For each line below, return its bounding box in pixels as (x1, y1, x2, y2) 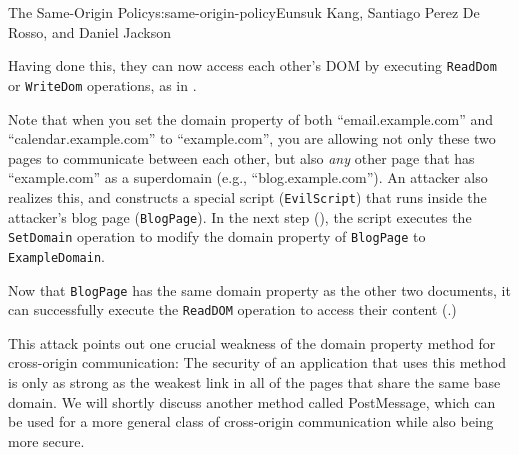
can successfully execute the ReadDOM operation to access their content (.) (8, 299, 457, 320)
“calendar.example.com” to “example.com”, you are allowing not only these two (8, 128, 496, 149)
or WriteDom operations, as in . (8, 74, 197, 95)
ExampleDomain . (8, 245, 105, 266)
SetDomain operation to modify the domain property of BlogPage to (8, 226, 426, 247)
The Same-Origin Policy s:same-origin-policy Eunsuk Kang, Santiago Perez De (8, 2, 480, 22)
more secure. (8, 430, 85, 451)
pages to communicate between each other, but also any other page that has (8, 147, 475, 168)
